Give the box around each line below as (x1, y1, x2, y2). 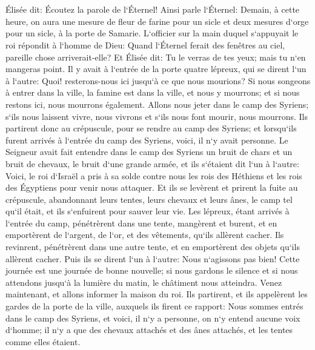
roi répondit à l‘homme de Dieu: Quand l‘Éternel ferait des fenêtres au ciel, (5, 38, 285, 51)
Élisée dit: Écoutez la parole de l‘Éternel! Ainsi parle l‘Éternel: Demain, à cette (5, 3, 300, 16)
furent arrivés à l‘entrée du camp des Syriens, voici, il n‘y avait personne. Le (5, 133, 288, 146)
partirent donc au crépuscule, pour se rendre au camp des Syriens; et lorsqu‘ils (5, 122, 297, 134)
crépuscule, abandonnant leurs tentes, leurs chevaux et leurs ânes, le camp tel (5, 193, 293, 205)
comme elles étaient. (5, 335, 81, 348)
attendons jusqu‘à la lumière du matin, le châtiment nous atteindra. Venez (5, 276, 282, 288)
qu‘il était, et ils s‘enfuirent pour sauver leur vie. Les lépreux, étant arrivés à (5, 205, 290, 217)
